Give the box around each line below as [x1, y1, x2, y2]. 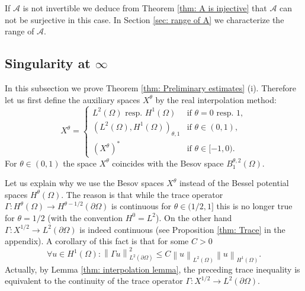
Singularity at [5, 54, 91, 72]
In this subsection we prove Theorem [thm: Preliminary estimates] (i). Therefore [5, 81, 296, 94]
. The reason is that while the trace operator [61, 188, 223, 200]
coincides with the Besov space [112, 156, 224, 169]
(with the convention [47, 211, 123, 223]
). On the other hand [156, 211, 232, 223]
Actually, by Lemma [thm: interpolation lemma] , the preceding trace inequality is [5, 263, 300, 275]
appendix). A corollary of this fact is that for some [5, 235, 189, 247]
